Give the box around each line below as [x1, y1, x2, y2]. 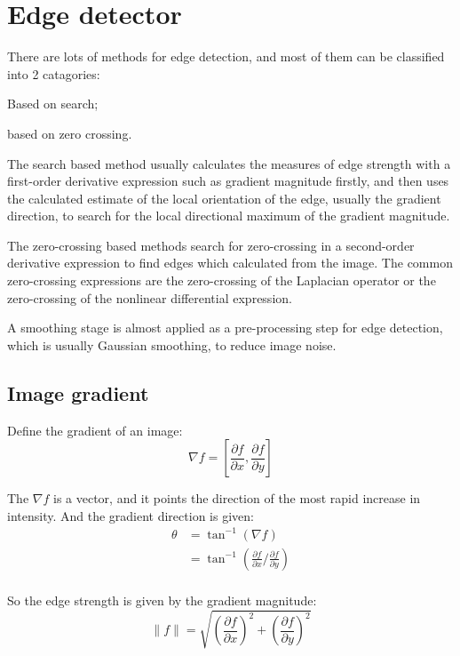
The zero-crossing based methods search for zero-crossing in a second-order [7, 236, 415, 254]
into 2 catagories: [7, 64, 100, 83]
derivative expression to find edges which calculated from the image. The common [7, 253, 453, 272]
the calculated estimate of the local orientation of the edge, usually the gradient [7, 188, 441, 207]
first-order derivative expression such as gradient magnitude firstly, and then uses [7, 172, 449, 190]
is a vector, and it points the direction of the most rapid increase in [52, 489, 421, 508]
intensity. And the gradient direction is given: [7, 506, 254, 524]
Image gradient [7, 379, 149, 406]
